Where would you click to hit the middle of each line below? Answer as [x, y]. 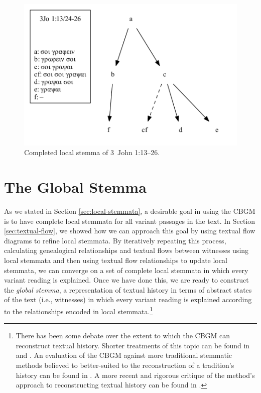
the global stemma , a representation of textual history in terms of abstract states [128, 289]
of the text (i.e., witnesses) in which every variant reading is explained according [128, 299]
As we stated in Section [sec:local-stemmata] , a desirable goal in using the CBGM [130, 211]
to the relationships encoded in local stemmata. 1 [79, 310]
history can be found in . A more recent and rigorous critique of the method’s [135, 375]
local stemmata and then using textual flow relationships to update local [116, 260]
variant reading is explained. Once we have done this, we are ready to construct [126, 280]
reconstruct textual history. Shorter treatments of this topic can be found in [133, 345]
